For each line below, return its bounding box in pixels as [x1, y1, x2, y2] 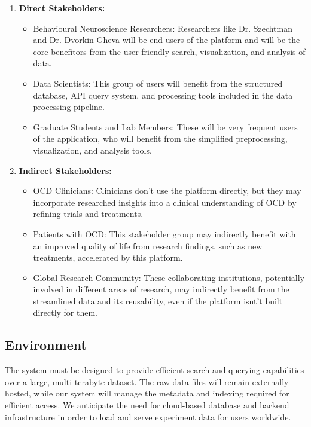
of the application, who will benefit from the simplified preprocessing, [33, 132, 288, 145]
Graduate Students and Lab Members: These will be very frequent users [33, 120, 298, 133]
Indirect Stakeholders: [19, 164, 112, 176]
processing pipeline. [33, 100, 105, 113]
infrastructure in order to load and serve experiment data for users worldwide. [5, 410, 291, 423]
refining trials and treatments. [33, 208, 144, 220]
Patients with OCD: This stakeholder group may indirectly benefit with [33, 227, 296, 240]
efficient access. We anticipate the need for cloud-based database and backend [5, 399, 289, 411]
